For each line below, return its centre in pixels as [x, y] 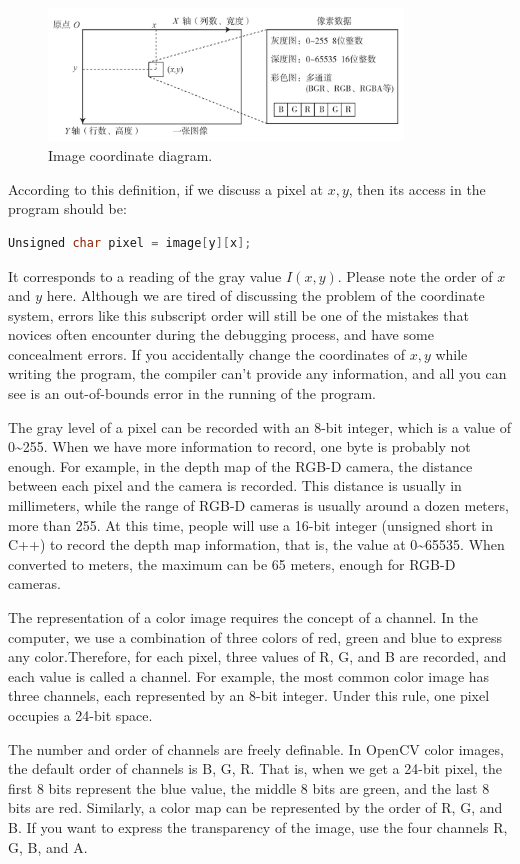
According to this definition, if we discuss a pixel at [165, 188]
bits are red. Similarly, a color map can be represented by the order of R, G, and [255, 807]
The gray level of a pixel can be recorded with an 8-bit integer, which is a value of [260, 426]
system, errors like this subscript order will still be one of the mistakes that [238, 314]
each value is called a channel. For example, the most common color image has [249, 675]
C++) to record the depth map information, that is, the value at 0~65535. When [256, 544]
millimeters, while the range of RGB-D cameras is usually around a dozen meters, [258, 505]
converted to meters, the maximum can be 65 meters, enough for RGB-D [232, 563]
